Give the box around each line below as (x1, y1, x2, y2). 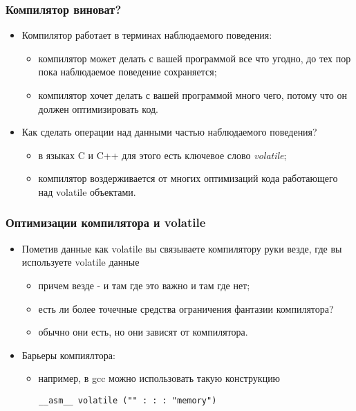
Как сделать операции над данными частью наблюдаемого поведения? (21, 125, 317, 139)
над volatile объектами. (38, 184, 136, 199)
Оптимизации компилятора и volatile (6, 214, 206, 231)
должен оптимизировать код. (38, 101, 158, 116)
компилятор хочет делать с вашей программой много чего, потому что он (38, 88, 347, 102)
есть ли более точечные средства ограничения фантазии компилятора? (38, 301, 334, 316)
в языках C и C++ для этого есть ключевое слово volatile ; (38, 147, 287, 162)
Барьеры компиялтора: (21, 347, 115, 362)
